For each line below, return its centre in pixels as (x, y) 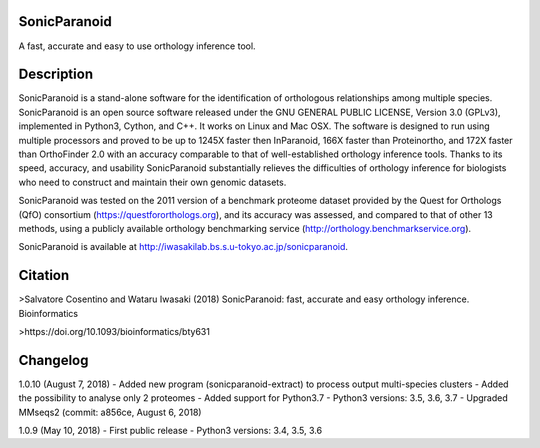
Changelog (53, 360)
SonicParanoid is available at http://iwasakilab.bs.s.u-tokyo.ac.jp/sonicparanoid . (183, 247)
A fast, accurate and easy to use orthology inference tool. (137, 46)
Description (56, 74)
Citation (44, 275)
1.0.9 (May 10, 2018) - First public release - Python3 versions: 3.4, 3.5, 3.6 (170, 431)
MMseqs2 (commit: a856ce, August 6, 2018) (110, 412)
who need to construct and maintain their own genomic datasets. (152, 182)
